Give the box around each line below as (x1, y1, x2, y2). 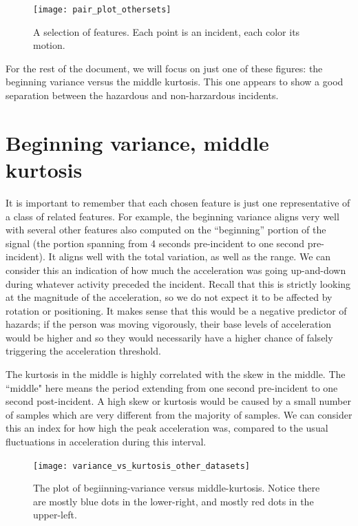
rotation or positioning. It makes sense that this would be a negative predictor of (6, 303, 347, 317)
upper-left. (33, 507, 77, 522)
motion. (33, 38, 65, 52)
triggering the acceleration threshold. (6, 344, 161, 358)
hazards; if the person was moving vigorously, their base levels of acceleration (6, 317, 332, 331)
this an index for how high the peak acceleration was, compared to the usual (6, 421, 328, 435)
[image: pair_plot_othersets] (33, 5, 171, 14)
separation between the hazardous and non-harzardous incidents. (6, 88, 279, 103)
